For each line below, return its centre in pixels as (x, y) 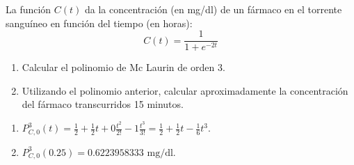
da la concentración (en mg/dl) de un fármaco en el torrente (214, 9)
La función (29, 9)
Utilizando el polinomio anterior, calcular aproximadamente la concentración (185, 90)
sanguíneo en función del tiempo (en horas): (99, 23)
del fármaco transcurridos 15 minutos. (103, 104)
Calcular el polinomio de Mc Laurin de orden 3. (123, 67)
